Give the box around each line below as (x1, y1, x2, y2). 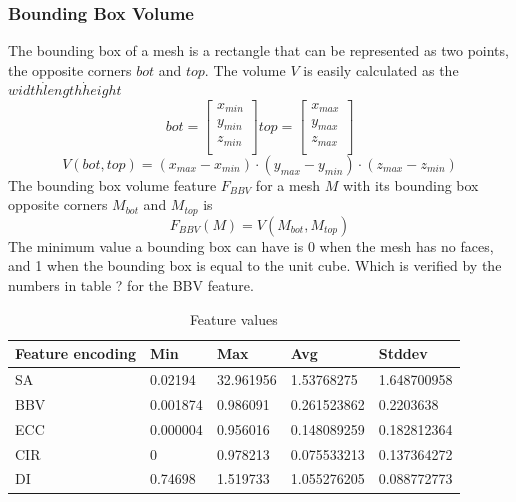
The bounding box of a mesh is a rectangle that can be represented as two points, (8, 40, 509, 61)
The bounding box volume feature (8, 174, 217, 195)
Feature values (189, 308, 278, 329)
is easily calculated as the (303, 59, 459, 80)
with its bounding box (343, 174, 479, 195)
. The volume (204, 59, 286, 80)
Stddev (378, 343, 428, 364)
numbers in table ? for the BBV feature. (8, 275, 254, 296)
